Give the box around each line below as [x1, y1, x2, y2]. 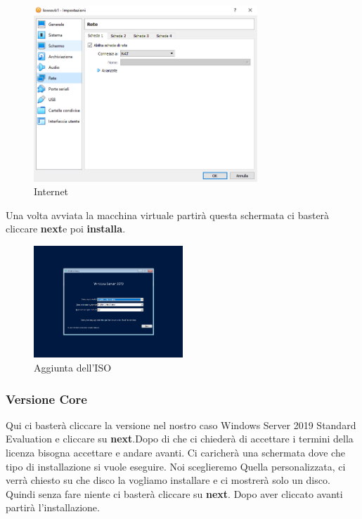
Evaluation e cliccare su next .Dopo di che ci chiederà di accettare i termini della [6, 431, 354, 446]
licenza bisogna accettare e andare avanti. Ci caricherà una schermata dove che [6, 445, 345, 460]
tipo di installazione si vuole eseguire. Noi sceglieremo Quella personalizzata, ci [6, 459, 346, 473]
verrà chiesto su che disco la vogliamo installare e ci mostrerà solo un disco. [6, 473, 330, 487]
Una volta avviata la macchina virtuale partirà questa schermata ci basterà [6, 207, 330, 222]
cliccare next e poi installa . [6, 221, 126, 236]
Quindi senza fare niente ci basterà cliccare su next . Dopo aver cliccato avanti [6, 486, 343, 501]
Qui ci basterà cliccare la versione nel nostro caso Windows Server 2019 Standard [6, 417, 356, 432]
